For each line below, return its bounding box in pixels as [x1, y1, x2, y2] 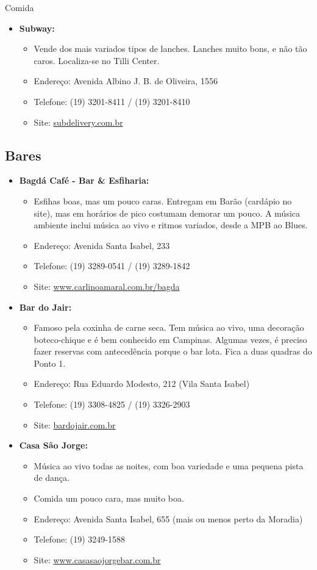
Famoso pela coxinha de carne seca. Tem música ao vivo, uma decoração [34, 321, 304, 334]
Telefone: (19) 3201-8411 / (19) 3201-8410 [34, 95, 190, 107]
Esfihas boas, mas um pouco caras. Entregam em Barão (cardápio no [34, 194, 292, 207]
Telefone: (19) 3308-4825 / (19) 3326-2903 [34, 398, 190, 411]
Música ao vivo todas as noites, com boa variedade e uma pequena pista [34, 459, 304, 472]
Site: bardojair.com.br [34, 418, 116, 431]
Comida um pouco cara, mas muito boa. [34, 492, 184, 505]
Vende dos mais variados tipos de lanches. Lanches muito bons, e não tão [34, 42, 307, 55]
